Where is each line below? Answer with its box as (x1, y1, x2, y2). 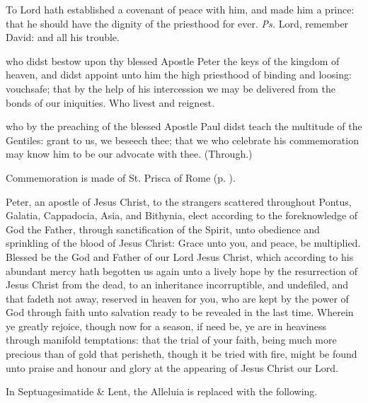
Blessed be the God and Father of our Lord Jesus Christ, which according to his (6, 249, 354, 264)
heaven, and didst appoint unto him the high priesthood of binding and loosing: (6, 67, 352, 82)
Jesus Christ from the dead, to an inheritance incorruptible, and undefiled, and (6, 277, 349, 292)
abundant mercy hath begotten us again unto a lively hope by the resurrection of (6, 263, 357, 278)
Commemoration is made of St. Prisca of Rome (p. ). (6, 170, 236, 185)
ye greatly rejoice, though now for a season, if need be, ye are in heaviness (6, 318, 327, 333)
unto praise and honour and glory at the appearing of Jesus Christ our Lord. (6, 360, 339, 375)
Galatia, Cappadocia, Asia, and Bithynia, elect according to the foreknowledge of (6, 208, 358, 223)
